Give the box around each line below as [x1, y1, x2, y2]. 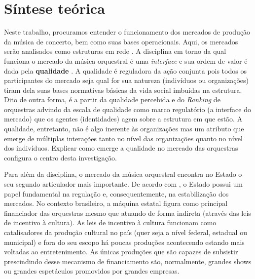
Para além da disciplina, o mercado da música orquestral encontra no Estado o [4, 169, 242, 179]
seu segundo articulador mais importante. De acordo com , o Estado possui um [4, 179, 243, 189]
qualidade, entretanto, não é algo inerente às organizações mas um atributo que [4, 123, 244, 134]
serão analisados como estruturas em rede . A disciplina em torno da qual [4, 46, 226, 56]
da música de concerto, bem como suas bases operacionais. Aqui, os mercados [4, 36, 238, 46]
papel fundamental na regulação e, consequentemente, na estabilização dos [4, 188, 229, 199]
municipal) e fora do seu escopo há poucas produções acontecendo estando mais [4, 237, 245, 247]
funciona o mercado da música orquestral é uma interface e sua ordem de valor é [4, 55, 248, 66]
